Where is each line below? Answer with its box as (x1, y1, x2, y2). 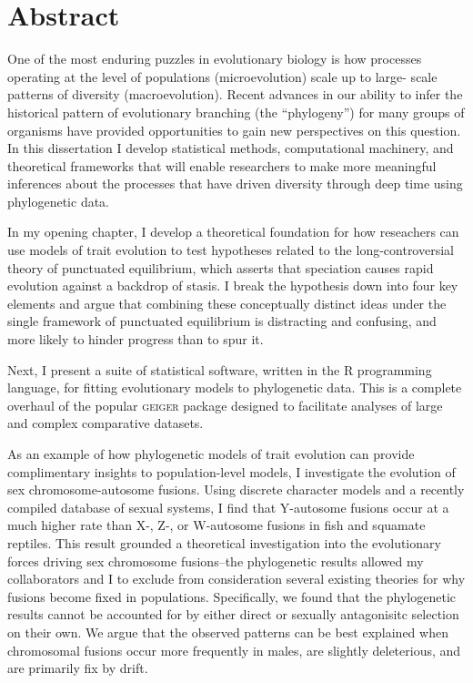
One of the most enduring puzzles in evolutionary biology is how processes (7, 49, 422, 68)
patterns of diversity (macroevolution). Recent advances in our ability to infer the (7, 85, 463, 104)
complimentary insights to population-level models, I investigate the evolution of (7, 462, 456, 481)
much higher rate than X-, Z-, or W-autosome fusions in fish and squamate (7, 515, 426, 535)
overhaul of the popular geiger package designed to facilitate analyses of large (7, 395, 443, 414)
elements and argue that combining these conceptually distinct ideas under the (7, 293, 447, 312)
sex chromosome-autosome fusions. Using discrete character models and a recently (7, 480, 465, 499)
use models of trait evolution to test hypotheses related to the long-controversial (7, 240, 454, 260)
